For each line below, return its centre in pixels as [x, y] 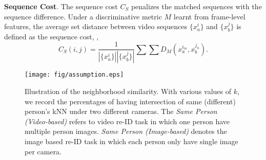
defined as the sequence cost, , [52, 36]
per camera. [43, 151]
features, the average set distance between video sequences [96, 26]
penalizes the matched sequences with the [196, 6]
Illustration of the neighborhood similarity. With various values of [128, 91]
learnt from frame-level [209, 16]
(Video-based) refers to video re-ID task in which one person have [127, 121]
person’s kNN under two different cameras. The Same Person [121, 111]
